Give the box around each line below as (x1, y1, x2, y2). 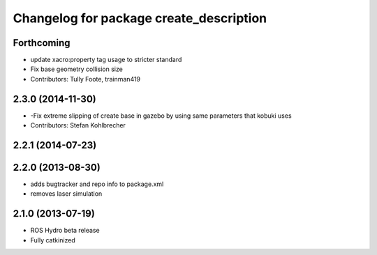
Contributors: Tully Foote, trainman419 (30, 75, 141, 83)
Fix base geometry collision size (30, 65, 124, 73)
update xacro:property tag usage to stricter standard (30, 56, 182, 64)
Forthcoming (13, 37, 71, 49)
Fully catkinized (30, 235, 76, 244)
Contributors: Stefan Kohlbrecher (30, 121, 126, 130)
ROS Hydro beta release (30, 226, 101, 235)
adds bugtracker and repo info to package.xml (30, 180, 164, 188)
